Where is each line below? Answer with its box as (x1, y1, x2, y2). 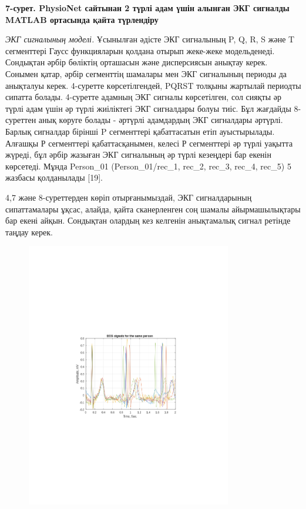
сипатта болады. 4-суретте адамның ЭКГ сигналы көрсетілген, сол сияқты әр (5, 91, 281, 103)
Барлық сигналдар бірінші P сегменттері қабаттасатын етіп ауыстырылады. (5, 125, 275, 137)
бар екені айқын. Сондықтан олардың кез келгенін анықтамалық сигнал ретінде (5, 214, 291, 227)
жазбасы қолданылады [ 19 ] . (5, 171, 103, 184)
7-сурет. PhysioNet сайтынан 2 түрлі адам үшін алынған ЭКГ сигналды (5, 2, 290, 14)
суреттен (5, 114, 36, 126)
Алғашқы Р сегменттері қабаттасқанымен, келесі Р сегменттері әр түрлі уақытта (5, 137, 293, 149)
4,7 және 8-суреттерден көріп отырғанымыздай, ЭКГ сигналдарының (5, 191, 252, 203)
